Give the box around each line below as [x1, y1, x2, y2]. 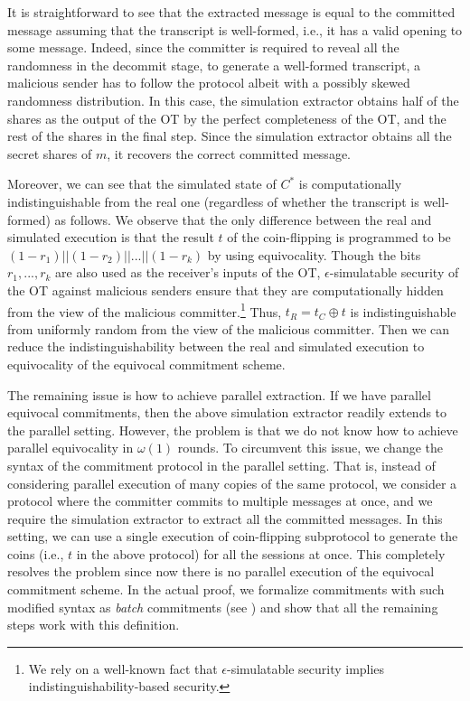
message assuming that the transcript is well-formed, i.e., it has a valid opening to [7, 20, 463, 39]
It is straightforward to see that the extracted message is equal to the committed [7, 3, 456, 21]
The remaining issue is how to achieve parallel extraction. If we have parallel [7, 385, 431, 404]
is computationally [298, 174, 402, 193]
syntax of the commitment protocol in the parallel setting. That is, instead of [7, 455, 436, 474]
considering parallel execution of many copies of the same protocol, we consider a [7, 473, 457, 492]
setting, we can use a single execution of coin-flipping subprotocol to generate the [7, 527, 458, 546]
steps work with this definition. [7, 615, 180, 634]
